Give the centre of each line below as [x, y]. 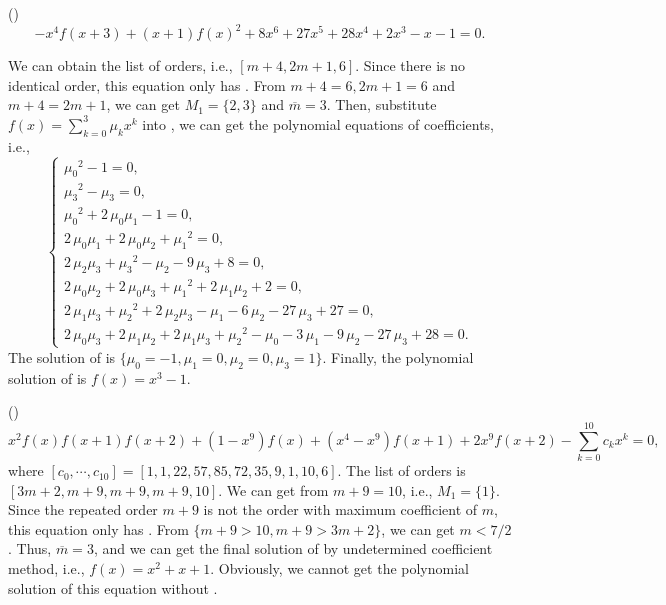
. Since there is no [410, 65]
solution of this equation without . [113, 587]
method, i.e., [46, 568]
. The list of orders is [401, 470]
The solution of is [62, 357]
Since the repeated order [83, 509]
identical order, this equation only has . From [147, 84]
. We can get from [273, 489]
